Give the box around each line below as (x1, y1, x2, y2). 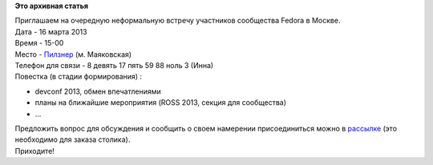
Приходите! (14, 146, 55, 155)
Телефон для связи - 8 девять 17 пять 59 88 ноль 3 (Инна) (14, 60, 214, 70)
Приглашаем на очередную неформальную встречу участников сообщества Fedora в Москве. (14, 16, 341, 26)
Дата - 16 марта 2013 (14, 26, 87, 36)
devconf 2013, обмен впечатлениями (34, 87, 162, 96)
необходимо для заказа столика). (14, 135, 131, 144)
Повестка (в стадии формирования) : (14, 72, 143, 82)
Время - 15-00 (14, 38, 64, 48)
